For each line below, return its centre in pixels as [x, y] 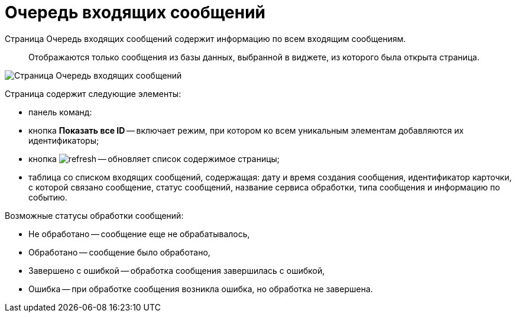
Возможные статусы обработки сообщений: [94, 215]
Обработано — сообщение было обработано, [119, 252]
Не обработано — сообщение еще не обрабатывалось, [139, 234]
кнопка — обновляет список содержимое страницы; [154, 158]
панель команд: [60, 112]
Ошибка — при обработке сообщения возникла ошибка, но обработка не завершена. [201, 289]
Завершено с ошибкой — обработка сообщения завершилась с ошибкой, [177, 270]
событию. [48, 197]
